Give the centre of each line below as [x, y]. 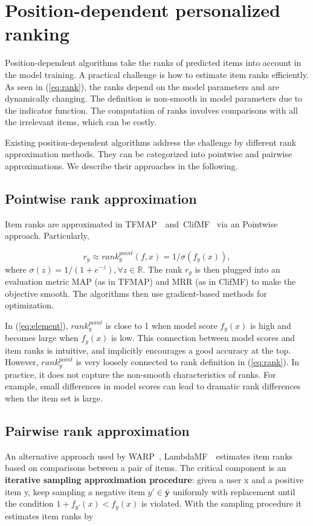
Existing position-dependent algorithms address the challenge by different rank [151, 142]
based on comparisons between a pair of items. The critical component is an [146, 468]
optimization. [29, 305]
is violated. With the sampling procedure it [221, 503]
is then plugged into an [237, 269]
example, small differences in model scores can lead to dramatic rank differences [153, 386]
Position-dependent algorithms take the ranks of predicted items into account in [153, 63]
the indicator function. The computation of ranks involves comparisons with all [152, 110]
